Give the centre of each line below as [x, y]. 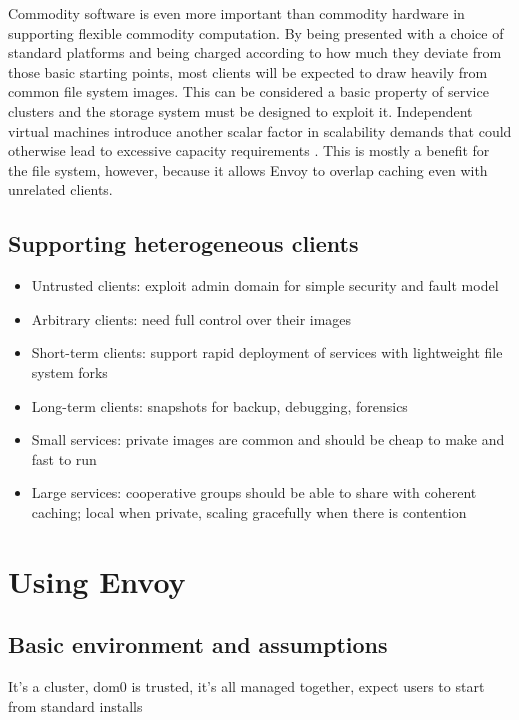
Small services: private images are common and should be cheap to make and [268, 439]
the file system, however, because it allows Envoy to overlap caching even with [248, 169]
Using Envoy [97, 580]
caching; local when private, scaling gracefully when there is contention [249, 511]
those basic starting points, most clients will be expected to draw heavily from [248, 71]
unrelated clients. [60, 189]
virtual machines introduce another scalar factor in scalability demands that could [260, 130]
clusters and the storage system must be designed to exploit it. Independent [240, 110]
